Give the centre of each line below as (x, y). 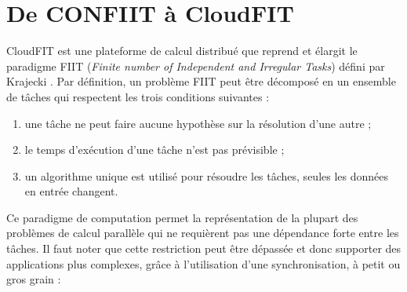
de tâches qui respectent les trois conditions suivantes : (138, 96)
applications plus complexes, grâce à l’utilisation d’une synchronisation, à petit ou (203, 263)
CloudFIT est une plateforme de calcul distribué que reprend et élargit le (182, 51)
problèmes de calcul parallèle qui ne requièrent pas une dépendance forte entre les (203, 233)
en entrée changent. (71, 191)
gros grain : (34, 279)
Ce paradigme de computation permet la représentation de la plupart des (182, 217)
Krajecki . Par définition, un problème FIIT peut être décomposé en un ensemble (201, 81)
